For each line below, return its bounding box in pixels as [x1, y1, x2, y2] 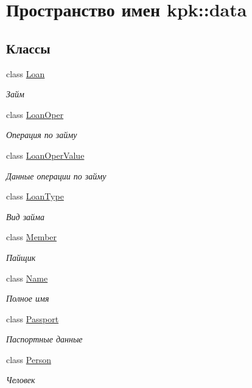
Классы [6, 38, 51, 57]
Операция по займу [6, 128, 77, 141]
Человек [6, 373, 35, 386]
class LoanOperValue [6, 148, 85, 161]
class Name [6, 271, 48, 284]
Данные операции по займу [6, 169, 107, 182]
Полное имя [6, 292, 49, 305]
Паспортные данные [6, 333, 83, 345]
